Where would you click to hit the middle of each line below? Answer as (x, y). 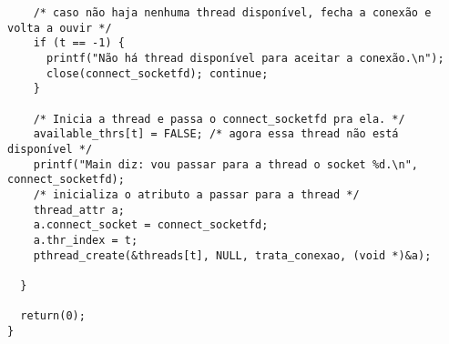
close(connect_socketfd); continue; (157, 73)
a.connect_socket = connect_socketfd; (151, 225)
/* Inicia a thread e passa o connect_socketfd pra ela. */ (219, 119)
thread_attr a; (79, 210)
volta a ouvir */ (60, 28)
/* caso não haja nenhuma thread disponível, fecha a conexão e (232, 13)
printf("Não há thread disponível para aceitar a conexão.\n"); (245, 58)
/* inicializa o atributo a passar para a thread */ (196, 194)
